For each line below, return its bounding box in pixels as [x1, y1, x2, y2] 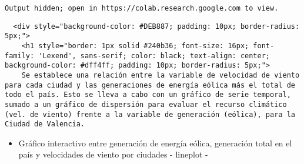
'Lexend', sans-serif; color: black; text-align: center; [38, 51, 270, 60]
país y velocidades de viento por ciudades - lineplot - [18, 148, 208, 160]
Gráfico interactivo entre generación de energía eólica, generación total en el [18, 136, 292, 149]
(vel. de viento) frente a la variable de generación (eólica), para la [5, 110, 295, 119]
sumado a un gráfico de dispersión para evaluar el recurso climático [5, 100, 287, 109]
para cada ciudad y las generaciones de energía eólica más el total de [5, 81, 295, 89]
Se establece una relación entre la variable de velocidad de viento [21, 71, 300, 79]
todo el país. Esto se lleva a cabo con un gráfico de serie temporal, [5, 91, 291, 99]
